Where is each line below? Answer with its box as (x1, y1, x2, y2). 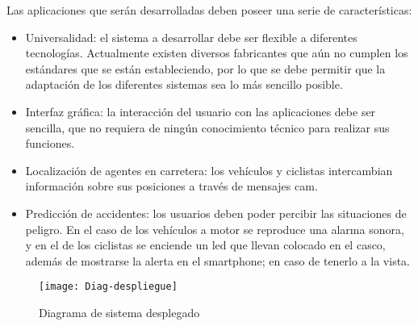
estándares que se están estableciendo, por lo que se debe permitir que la (25, 60, 386, 77)
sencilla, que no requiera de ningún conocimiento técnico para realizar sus (25, 119, 390, 136)
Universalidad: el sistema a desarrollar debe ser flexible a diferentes (25, 28, 357, 45)
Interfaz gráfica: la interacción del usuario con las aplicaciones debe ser (25, 102, 376, 119)
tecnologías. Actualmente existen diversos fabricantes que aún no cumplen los (25, 44, 408, 61)
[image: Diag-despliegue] (39, 281, 178, 293)
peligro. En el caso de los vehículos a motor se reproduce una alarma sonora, (25, 220, 404, 237)
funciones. (25, 135, 75, 152)
